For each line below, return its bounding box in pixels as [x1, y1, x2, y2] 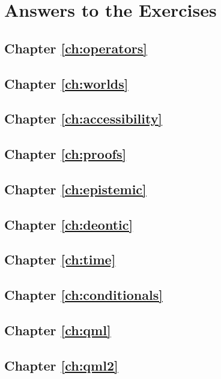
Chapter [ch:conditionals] [4, 285, 163, 304]
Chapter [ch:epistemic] [4, 179, 147, 198]
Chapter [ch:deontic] [4, 215, 133, 233]
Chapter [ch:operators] [4, 38, 147, 57]
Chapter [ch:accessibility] [4, 109, 163, 128]
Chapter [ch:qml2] [4, 356, 118, 374]
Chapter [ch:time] [4, 250, 116, 269]
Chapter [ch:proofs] [4, 145, 127, 163]
